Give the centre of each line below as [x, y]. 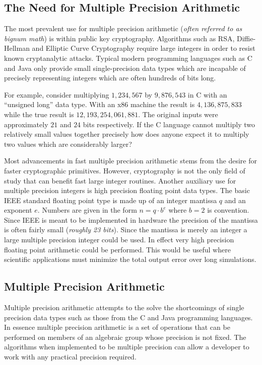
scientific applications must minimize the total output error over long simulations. [130, 259]
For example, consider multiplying [57, 94]
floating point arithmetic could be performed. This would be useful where [117, 249]
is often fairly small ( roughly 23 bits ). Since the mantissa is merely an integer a [126, 230]
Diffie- [246, 38]
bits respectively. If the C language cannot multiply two [169, 124]
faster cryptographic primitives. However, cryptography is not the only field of [125, 170]
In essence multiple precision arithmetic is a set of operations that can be [117, 327]
